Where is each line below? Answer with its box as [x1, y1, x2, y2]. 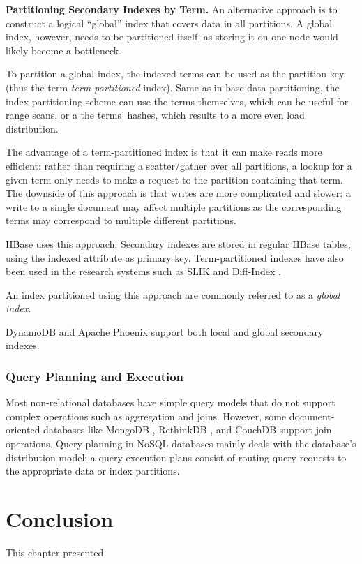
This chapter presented [6, 544, 104, 559]
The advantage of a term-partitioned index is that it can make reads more [6, 144, 322, 159]
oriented [6, 422, 40, 437]
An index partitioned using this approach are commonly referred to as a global [6, 287, 340, 302]
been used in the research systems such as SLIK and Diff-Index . [6, 264, 281, 279]
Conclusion [6, 505, 114, 533]
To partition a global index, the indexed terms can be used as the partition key [6, 66, 345, 81]
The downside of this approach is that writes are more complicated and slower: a [6, 186, 351, 200]
